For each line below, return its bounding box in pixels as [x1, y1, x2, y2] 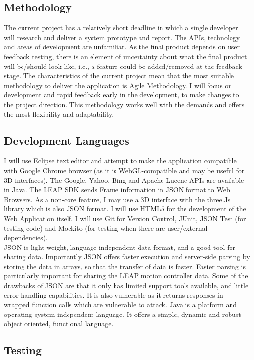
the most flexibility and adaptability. [4, 109, 114, 119]
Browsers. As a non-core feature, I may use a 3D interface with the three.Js [4, 194, 231, 204]
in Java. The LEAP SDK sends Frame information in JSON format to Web [4, 184, 230, 195]
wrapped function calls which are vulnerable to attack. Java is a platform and [4, 299, 237, 310]
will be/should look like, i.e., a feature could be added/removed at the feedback [4, 61, 242, 71]
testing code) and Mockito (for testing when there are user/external [4, 223, 208, 233]
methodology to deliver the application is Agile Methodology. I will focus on [4, 80, 232, 90]
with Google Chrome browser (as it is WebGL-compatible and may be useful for [4, 165, 245, 175]
